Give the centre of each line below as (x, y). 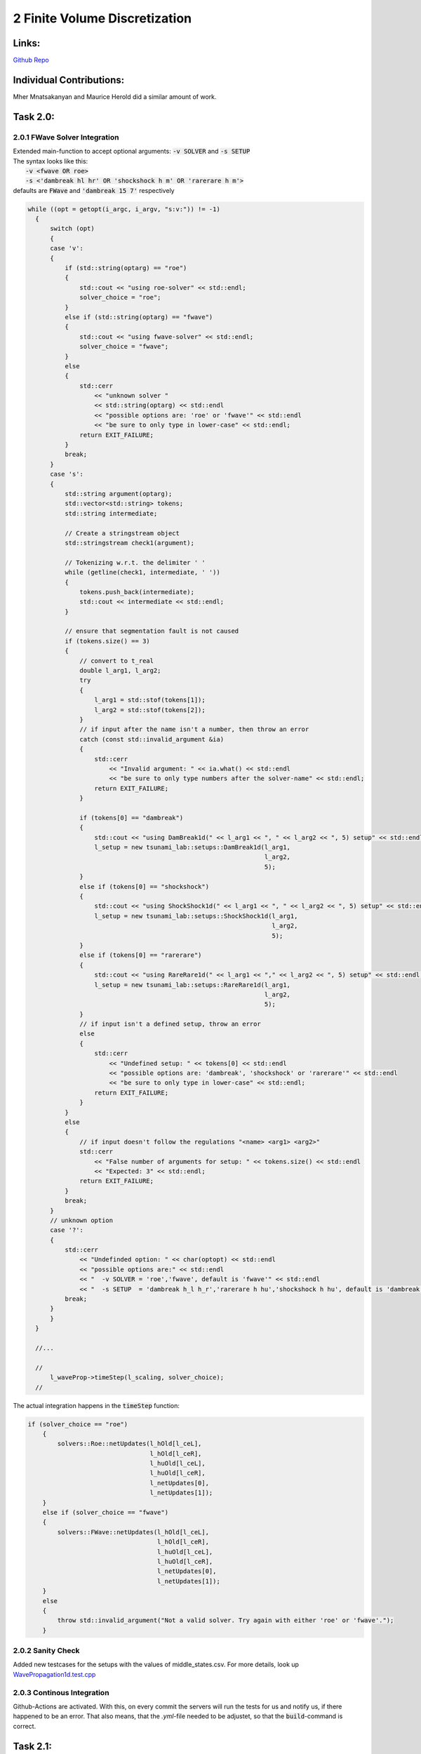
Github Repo (31, 60)
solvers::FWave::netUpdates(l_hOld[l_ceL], (133, 1532)
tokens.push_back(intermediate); (137, 592)
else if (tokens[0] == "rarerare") (141, 955)
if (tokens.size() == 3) (107, 641)
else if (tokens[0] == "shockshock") (145, 886)
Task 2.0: (34, 117)
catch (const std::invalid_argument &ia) (152, 739)
